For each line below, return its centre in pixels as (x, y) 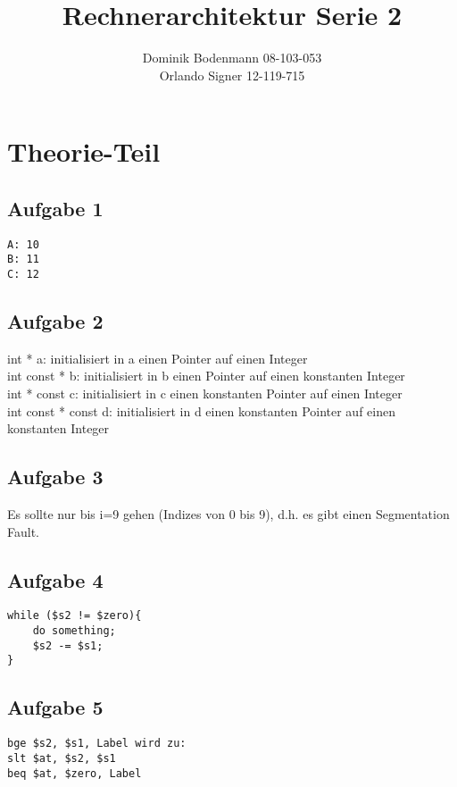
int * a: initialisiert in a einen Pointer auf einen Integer (158, 358)
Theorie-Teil (84, 151)
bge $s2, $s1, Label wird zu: (97, 744)
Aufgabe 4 (55, 579)
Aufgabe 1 (55, 208)
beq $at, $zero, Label (75, 773)
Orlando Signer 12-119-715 (232, 75)
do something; (74, 631)
